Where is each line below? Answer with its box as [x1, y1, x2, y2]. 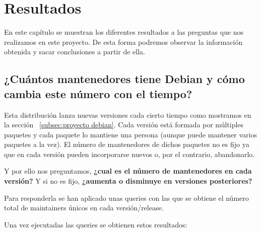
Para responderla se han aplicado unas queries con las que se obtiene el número [4, 192, 249, 203]
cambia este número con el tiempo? [4, 86, 192, 101]
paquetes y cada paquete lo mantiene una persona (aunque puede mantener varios [4, 129, 257, 139]
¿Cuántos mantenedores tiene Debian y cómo [4, 71, 245, 87]
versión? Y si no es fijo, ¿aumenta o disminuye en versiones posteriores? [4, 176, 252, 186]
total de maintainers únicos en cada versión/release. [4, 202, 164, 213]
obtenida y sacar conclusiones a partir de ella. [4, 46, 145, 57]
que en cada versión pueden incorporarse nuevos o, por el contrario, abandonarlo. [4, 148, 255, 159]
